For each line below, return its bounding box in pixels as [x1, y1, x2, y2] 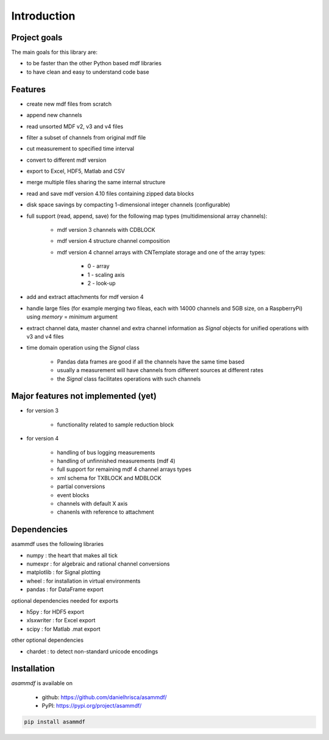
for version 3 [26, 407, 59, 414]
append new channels [26, 112, 82, 119]
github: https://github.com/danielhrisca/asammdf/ [41, 693, 167, 701]
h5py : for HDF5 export [26, 608, 85, 616]
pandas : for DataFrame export [26, 586, 104, 593]
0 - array [87, 262, 110, 270]
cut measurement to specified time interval [26, 145, 134, 153]
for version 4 [26, 435, 59, 442]
